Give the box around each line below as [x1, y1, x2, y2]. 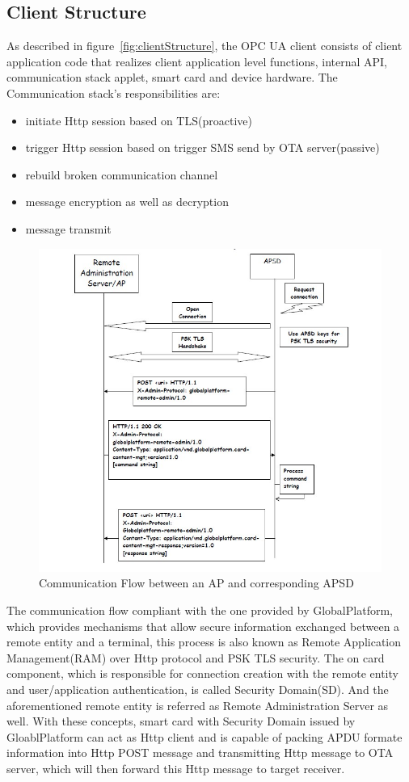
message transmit [25, 220, 112, 237]
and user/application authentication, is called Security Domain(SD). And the [6, 680, 389, 697]
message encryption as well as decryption [25, 193, 229, 210]
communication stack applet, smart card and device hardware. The [6, 69, 338, 86]
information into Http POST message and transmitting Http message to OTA [6, 744, 394, 761]
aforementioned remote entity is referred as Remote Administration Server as [6, 696, 389, 713]
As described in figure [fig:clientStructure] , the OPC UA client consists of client [6, 37, 403, 54]
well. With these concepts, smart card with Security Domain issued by [6, 713, 356, 729]
